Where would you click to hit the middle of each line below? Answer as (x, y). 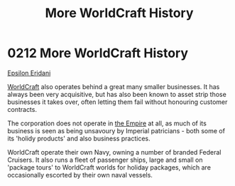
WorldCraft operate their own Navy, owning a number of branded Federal (114, 152)
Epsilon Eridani (29, 73)
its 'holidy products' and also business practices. (79, 138)
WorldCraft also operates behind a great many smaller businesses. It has (114, 86)
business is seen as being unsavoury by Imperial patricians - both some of (116, 130)
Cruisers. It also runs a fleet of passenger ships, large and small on (105, 160)
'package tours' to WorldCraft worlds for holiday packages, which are (109, 167)
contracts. (22, 109)
